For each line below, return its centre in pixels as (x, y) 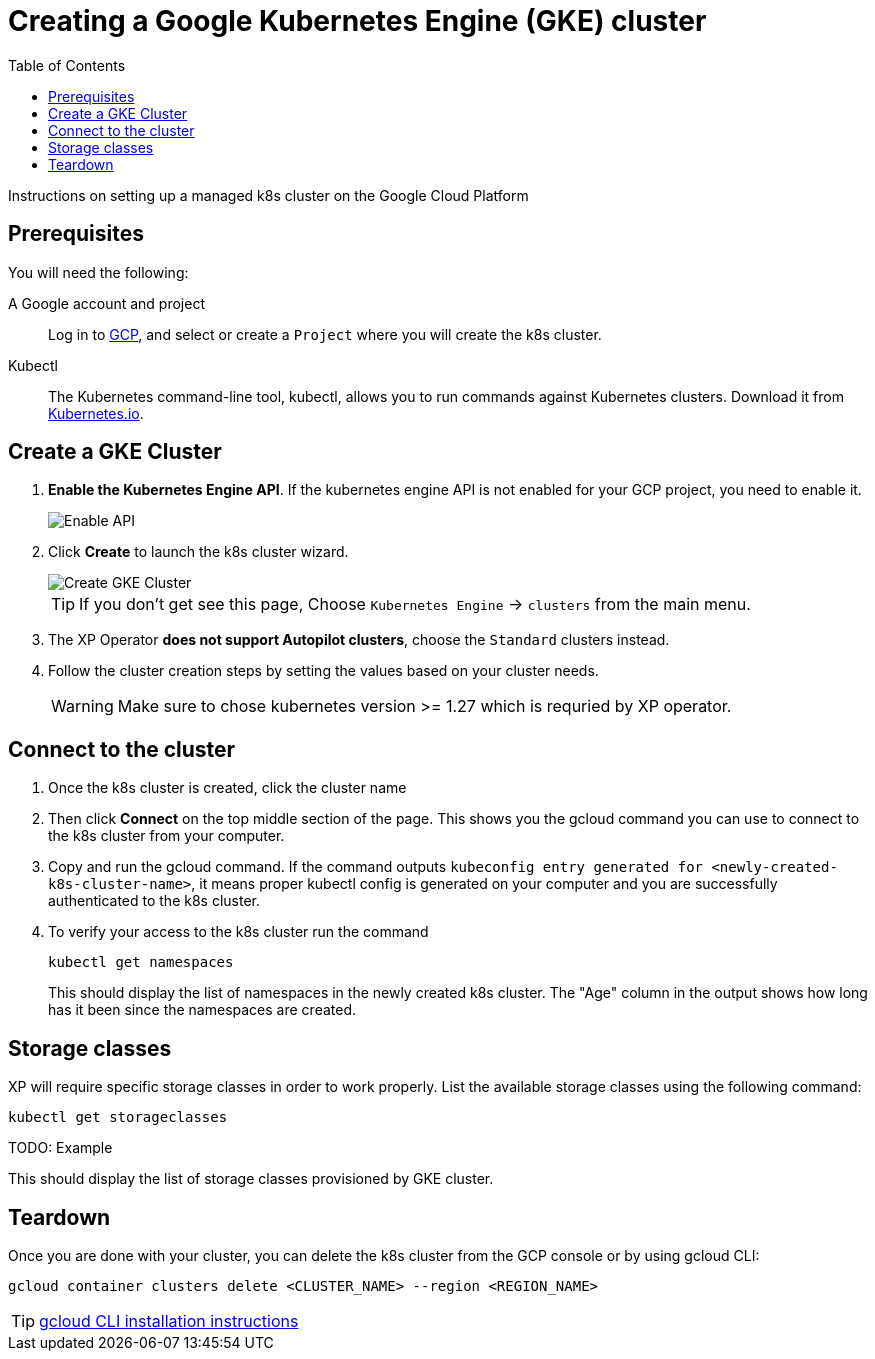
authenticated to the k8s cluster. (154, 901)
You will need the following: (98, 272)
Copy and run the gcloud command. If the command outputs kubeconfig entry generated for (375, 867)
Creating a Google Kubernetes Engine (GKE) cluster (357, 21)
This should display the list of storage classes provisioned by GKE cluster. (251, 1179)
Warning (82, 706)
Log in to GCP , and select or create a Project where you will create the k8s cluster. (325, 334)
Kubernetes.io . (96, 413)
